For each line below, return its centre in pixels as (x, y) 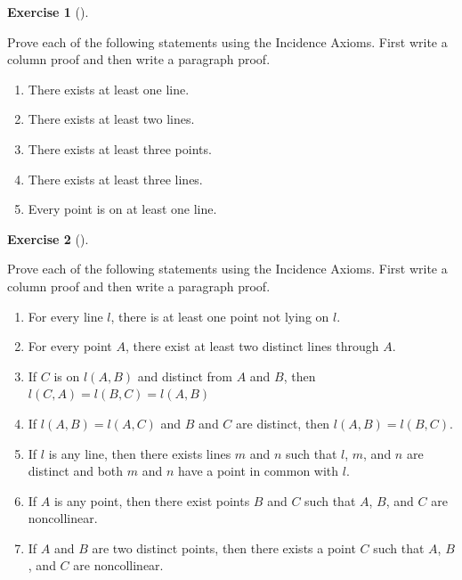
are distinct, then (283, 423)
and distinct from (185, 376)
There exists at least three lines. (115, 179)
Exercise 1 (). (48, 12)
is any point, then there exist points (152, 500)
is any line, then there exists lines (140, 453)
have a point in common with (259, 471)
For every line (65, 316)
